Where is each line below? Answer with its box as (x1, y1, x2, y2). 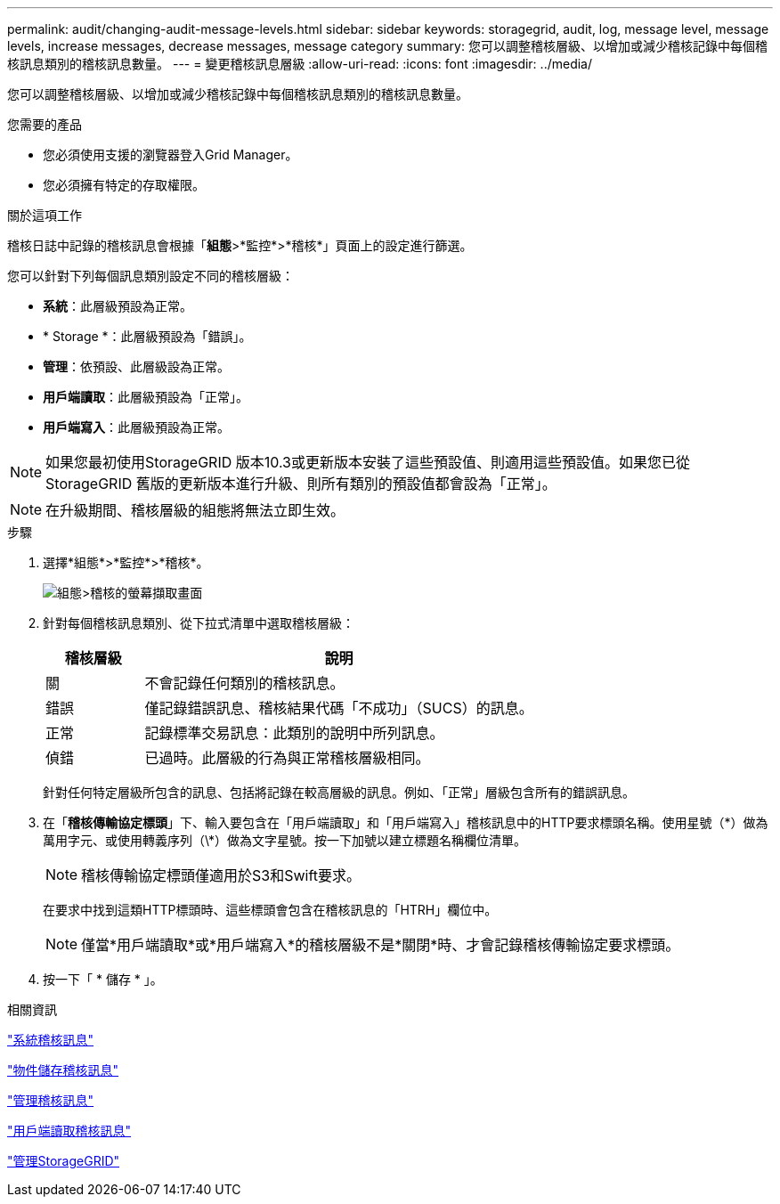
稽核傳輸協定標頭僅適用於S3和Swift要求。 (81, 866, 362, 884)
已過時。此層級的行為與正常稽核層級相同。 (144, 749, 430, 767)
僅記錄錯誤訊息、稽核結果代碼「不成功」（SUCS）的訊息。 (144, 699, 533, 717)
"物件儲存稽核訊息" (7, 1062, 119, 1078)
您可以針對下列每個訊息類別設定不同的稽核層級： (7, 268, 294, 283)
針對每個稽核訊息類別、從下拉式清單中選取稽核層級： (43, 615, 354, 630)
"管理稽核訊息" (7, 1093, 94, 1108)
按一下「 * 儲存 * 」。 (43, 972, 163, 987)
